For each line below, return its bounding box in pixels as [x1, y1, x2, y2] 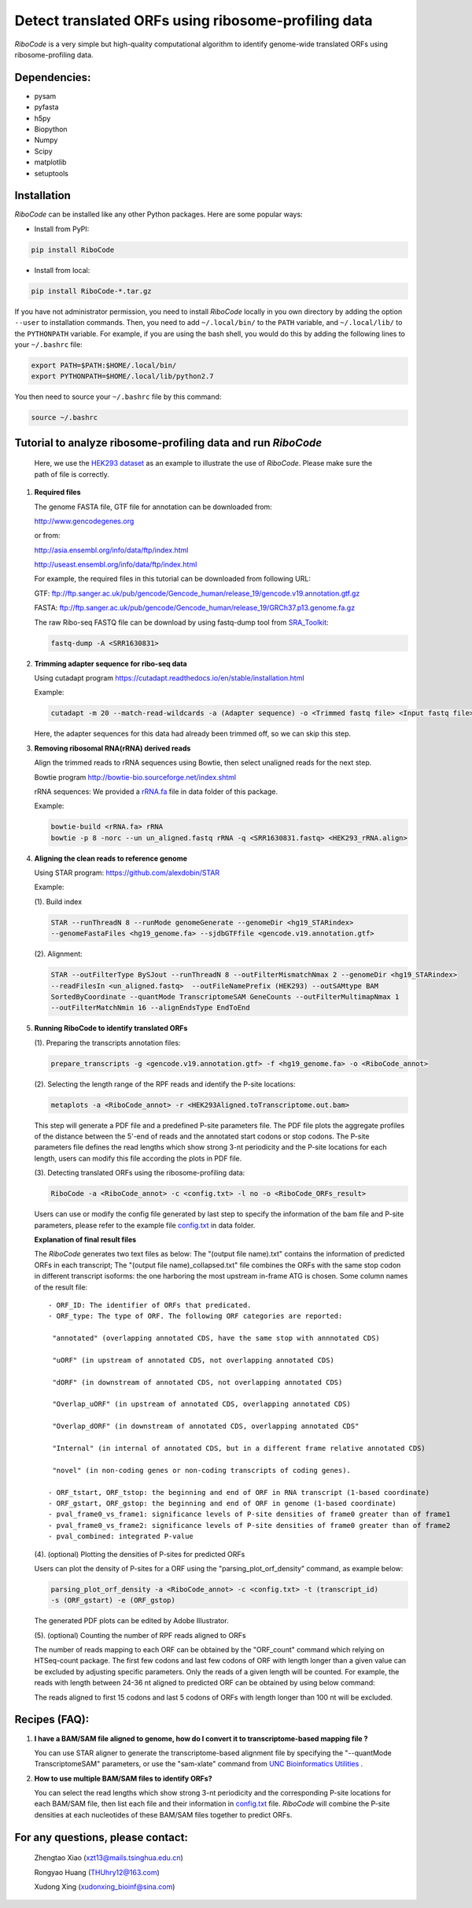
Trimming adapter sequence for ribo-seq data [34, 659, 188, 668]
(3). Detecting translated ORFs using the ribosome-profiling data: [34, 1168, 245, 1178]
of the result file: [34, 1282, 88, 1292]
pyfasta [34, 102, 59, 112]
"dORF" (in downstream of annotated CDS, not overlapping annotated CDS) [52, 1378, 343, 1386]
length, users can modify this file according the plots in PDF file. [34, 1153, 242, 1163]
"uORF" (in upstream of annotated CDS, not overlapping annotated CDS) [52, 1356, 334, 1364]
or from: [34, 531, 61, 541]
